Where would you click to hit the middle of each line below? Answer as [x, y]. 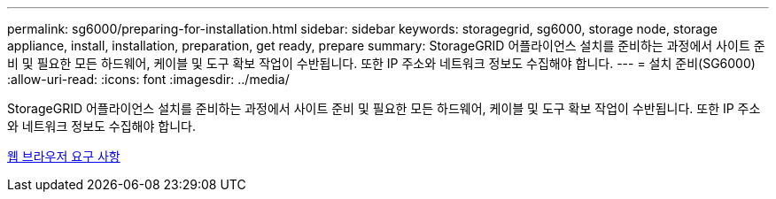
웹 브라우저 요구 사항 [64, 156]
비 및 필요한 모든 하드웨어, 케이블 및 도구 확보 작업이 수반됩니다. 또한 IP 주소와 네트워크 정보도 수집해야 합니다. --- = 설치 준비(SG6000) [381, 63]
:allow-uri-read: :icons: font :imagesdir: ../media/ [148, 79]
